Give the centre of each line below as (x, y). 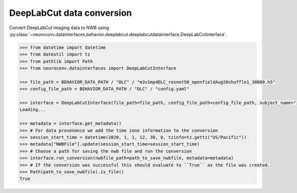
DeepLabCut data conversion (71, 13)
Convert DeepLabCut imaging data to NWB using (59, 28)
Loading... (33, 110)
